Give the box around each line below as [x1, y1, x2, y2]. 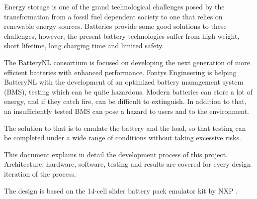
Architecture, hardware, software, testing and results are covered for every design [4, 159, 251, 169]
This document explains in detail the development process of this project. [4, 149, 228, 159]
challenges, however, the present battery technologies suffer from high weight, [4, 30, 240, 41]
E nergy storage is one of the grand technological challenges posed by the [4, 1, 225, 11]
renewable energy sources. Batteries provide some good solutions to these [4, 21, 227, 31]
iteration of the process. [4, 168, 76, 179]
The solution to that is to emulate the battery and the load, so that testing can [4, 122, 246, 133]
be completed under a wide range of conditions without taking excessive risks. [4, 132, 241, 143]
